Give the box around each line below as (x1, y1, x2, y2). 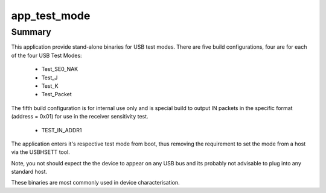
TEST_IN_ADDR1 (41, 126, 82, 133)
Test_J (41, 74, 58, 81)
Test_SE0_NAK (41, 66, 78, 73)
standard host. (11, 168, 48, 176)
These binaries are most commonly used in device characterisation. (11, 179, 181, 186)
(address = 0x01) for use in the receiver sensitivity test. (11, 113, 149, 120)
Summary (11, 26, 51, 37)
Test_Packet (41, 91, 72, 98)
